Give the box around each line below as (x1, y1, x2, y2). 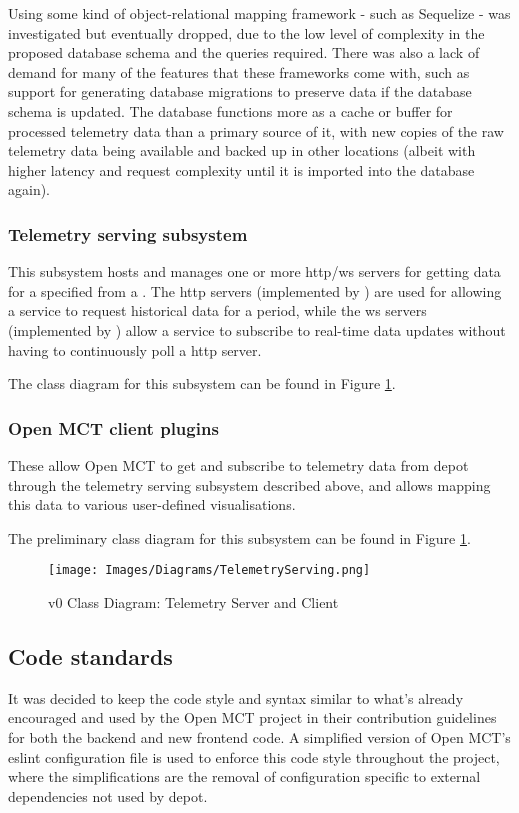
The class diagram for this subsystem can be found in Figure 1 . (8, 373, 396, 394)
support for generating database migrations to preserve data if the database (8, 81, 472, 102)
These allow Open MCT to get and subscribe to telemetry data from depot (8, 454, 469, 475)
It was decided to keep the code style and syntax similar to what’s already (8, 687, 464, 708)
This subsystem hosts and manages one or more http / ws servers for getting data (8, 261, 501, 282)
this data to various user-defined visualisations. (8, 494, 296, 515)
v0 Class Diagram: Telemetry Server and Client (48, 591, 339, 612)
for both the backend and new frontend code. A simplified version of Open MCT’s (8, 726, 511, 747)
